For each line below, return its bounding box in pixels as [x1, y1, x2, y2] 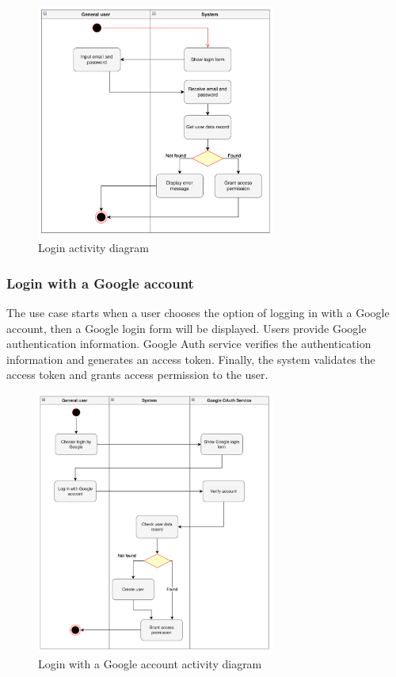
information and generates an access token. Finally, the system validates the [6, 350, 375, 367]
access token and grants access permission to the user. [6, 366, 268, 383]
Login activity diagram [38, 239, 149, 256]
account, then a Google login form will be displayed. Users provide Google [6, 319, 367, 336]
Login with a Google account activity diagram [38, 655, 262, 671]
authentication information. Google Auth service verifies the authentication [6, 335, 371, 352]
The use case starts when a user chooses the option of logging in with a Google [6, 304, 390, 321]
